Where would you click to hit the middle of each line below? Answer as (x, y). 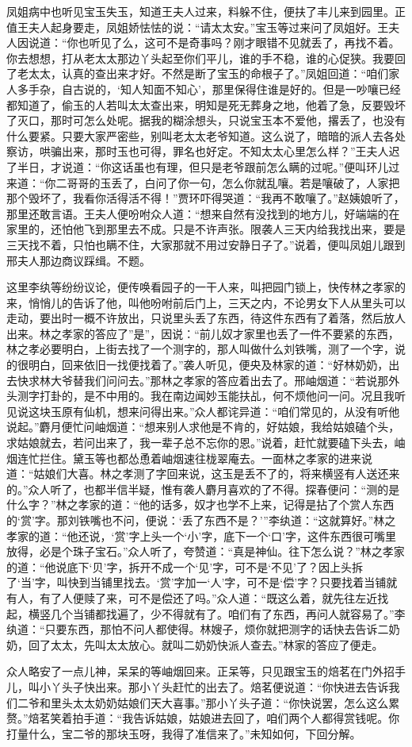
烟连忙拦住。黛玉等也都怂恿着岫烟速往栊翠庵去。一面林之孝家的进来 (184, 458)
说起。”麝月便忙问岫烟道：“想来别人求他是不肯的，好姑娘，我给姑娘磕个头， (203, 427)
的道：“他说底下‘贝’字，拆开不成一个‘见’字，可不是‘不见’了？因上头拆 (185, 566)
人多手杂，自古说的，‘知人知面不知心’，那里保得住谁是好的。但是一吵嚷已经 (204, 89)
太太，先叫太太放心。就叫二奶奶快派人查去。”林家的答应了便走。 (217, 644)
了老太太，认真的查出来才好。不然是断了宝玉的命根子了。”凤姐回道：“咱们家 (203, 73)
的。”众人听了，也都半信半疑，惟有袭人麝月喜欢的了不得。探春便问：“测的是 (203, 489)
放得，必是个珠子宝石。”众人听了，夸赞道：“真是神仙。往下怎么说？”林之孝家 (206, 551)
